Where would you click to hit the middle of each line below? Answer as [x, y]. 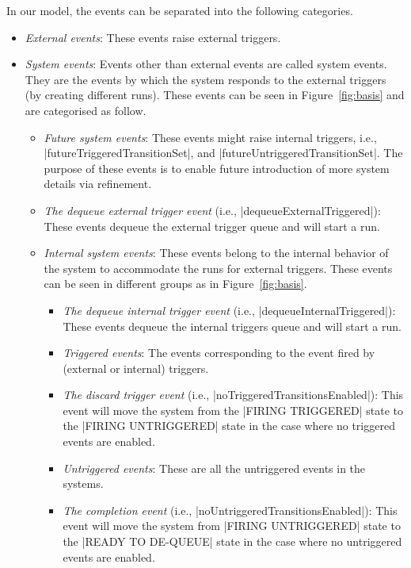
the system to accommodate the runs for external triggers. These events [218, 268]
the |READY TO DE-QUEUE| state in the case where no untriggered [232, 541]
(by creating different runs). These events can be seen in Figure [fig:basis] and [215, 95]
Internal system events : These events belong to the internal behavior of [216, 253]
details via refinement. [98, 184]
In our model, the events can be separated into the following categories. [180, 10]
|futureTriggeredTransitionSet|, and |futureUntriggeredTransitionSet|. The [223, 153]
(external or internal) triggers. [136, 368]
